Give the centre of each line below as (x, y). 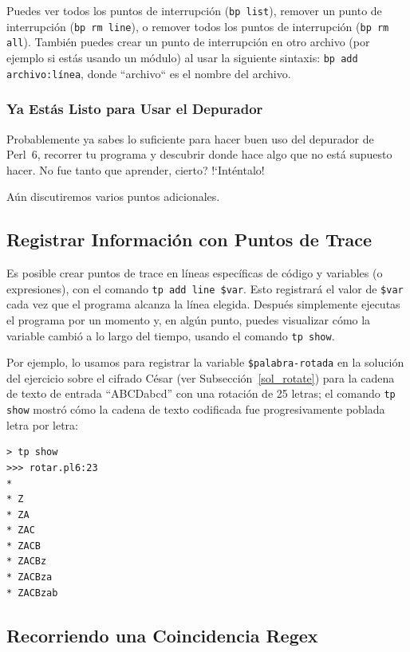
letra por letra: (42, 424)
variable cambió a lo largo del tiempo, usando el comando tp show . (171, 335)
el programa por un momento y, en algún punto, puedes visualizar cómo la (189, 319)
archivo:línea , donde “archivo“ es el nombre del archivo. (149, 73)
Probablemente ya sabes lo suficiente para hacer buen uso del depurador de (190, 138)
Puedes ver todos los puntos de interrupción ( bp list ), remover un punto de (194, 10)
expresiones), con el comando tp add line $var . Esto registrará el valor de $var (205, 288)
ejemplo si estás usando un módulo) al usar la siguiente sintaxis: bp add (182, 57)
